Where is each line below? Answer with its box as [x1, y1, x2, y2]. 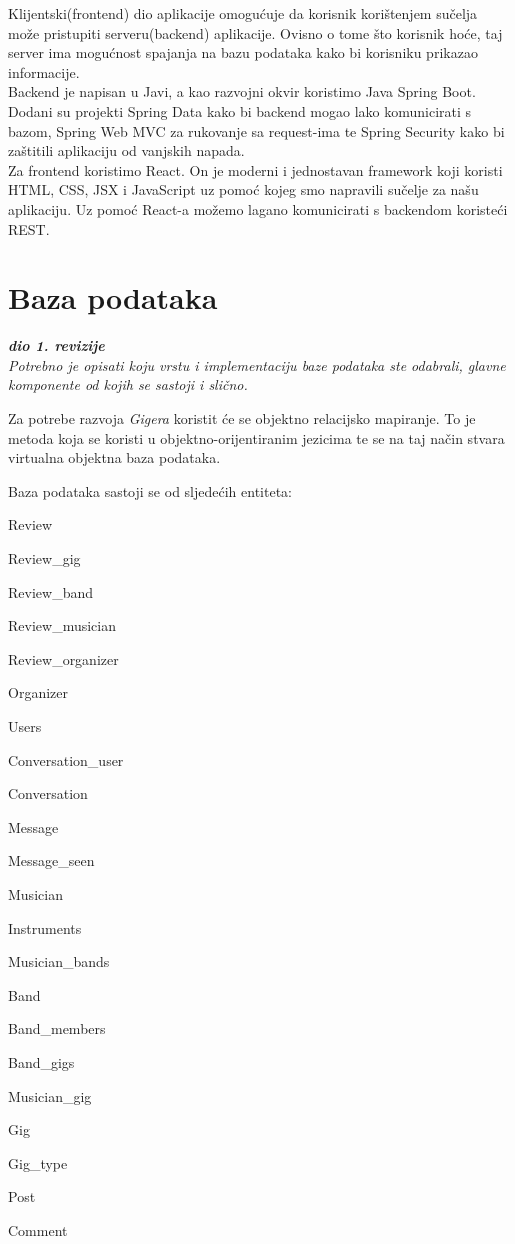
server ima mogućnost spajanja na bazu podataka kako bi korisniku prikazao [8, 42, 478, 63]
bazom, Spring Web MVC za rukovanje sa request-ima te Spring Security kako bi [8, 120, 505, 141]
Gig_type [8, 1152, 68, 1173]
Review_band [8, 581, 93, 602]
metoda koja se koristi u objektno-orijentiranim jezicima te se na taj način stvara [8, 427, 505, 448]
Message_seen [8, 850, 95, 871]
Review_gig [8, 548, 81, 568]
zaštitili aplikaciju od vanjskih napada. [8, 140, 245, 161]
